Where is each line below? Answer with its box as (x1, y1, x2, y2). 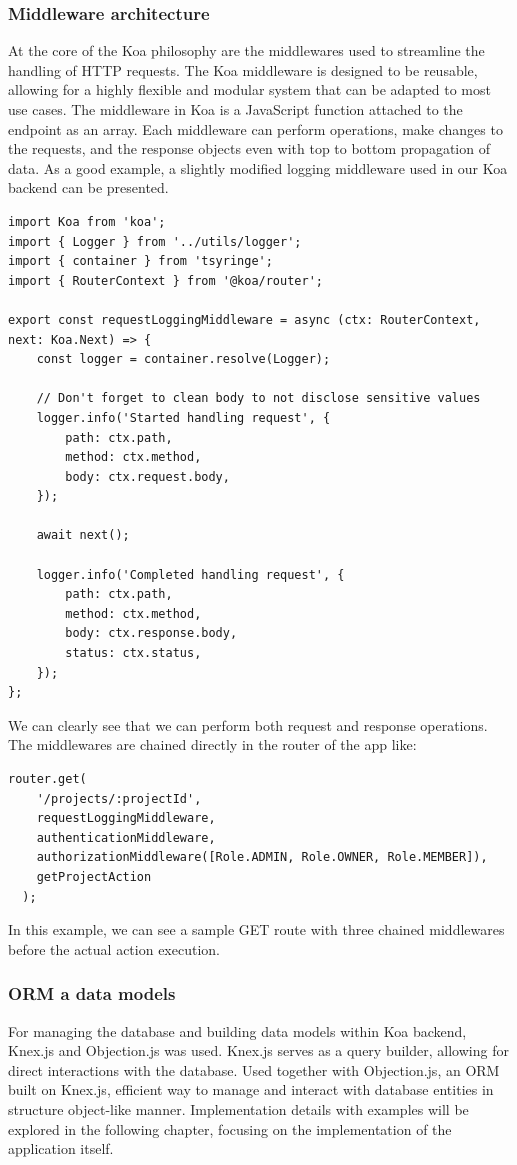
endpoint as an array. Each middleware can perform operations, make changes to (8, 118, 503, 139)
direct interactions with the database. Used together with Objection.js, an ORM (8, 1059, 500, 1080)
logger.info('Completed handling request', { (36, 567, 345, 582)
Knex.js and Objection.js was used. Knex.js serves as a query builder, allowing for (8, 1040, 509, 1061)
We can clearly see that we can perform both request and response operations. (8, 714, 488, 735)
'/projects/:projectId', (36, 791, 202, 806)
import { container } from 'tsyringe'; (8, 254, 273, 269)
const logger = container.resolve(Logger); (36, 352, 331, 367)
